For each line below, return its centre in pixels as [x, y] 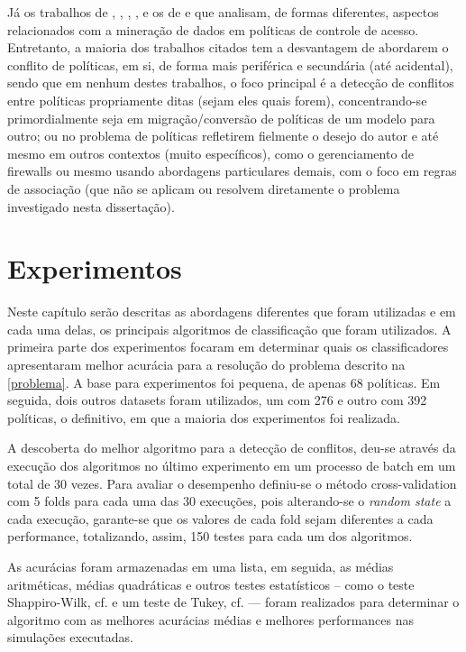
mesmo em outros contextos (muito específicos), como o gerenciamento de [211, 153]
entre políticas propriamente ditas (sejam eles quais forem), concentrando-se [217, 100]
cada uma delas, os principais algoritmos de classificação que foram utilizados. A [229, 329]
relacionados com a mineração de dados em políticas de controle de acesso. [213, 29]
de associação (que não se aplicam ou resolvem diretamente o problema [204, 188]
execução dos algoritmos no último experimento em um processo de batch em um [232, 465]
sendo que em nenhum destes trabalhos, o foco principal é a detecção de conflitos [231, 83]
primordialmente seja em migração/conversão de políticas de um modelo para [221, 118]
